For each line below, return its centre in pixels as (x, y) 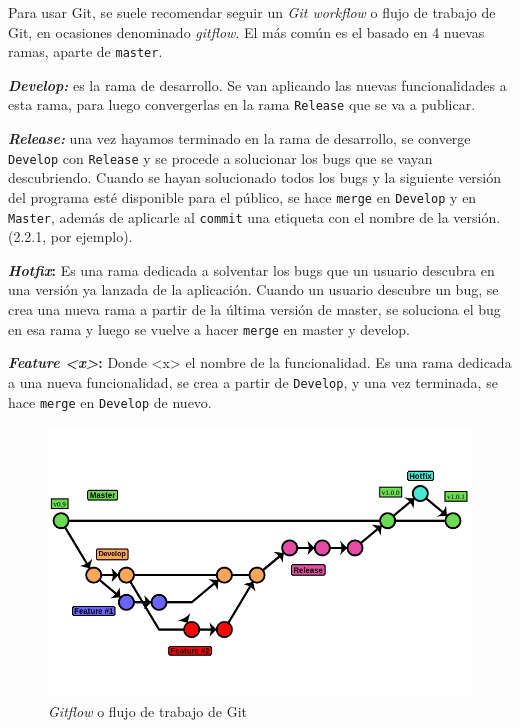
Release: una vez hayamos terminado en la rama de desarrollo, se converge (239, 138)
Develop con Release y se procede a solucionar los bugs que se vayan (220, 157)
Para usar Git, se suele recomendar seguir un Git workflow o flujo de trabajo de (252, 12)
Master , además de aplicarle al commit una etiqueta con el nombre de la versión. (254, 216)
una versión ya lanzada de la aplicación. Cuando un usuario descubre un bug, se (253, 289)
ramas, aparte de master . (85, 51)
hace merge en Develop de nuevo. (110, 401)
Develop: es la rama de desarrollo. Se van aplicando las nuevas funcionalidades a (257, 84)
